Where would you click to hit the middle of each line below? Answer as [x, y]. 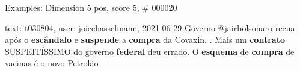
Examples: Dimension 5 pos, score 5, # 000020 [91, 7]
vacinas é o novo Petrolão [52, 63]
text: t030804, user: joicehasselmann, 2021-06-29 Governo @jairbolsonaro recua [150, 27]
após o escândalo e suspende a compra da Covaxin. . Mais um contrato [145, 39]
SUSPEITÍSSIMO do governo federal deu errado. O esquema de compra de [150, 51]
